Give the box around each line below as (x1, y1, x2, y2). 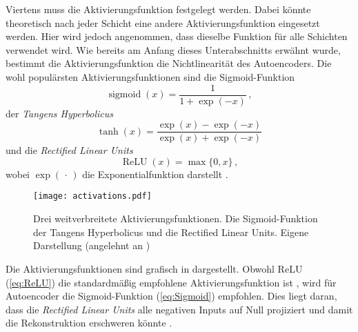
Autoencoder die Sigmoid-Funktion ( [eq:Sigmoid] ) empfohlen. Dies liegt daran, (6, 289, 337, 303)
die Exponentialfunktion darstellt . (82, 166, 228, 181)
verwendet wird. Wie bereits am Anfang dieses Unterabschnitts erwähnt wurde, (6, 42, 341, 57)
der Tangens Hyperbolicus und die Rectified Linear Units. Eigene (33, 224, 309, 239)
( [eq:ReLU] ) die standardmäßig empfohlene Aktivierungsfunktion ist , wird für (6, 275, 337, 289)
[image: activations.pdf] (33, 191, 152, 202)
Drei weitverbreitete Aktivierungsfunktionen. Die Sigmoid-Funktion (33, 211, 318, 226)
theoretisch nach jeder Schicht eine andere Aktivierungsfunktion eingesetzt (6, 15, 320, 30)
